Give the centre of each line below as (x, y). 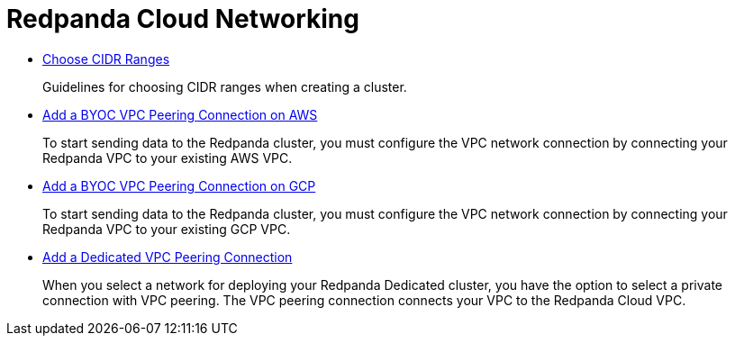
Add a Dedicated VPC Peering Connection (168, 257)
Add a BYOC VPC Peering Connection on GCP (179, 185)
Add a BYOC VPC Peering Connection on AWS (180, 114)
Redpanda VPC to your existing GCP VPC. (167, 229)
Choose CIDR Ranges (106, 59)
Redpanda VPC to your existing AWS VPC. (168, 158)
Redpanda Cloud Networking (183, 19)
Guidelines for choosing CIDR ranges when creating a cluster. (225, 86)
